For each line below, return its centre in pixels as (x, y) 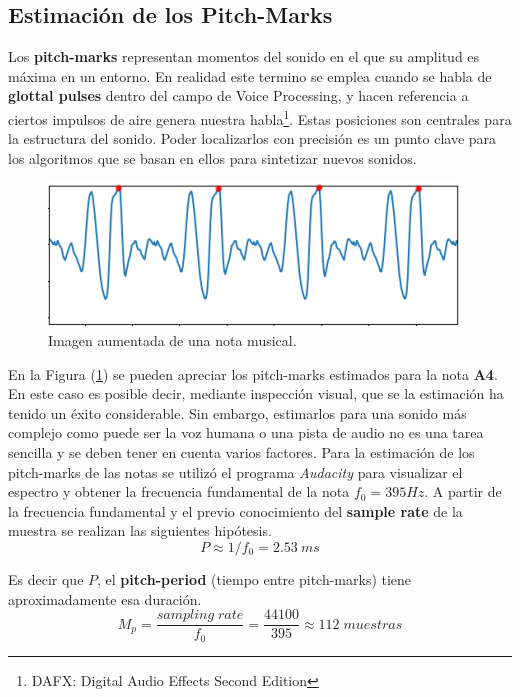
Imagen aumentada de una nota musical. (172, 340)
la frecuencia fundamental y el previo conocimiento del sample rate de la (235, 510)
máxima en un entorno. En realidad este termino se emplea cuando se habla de (250, 75)
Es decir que (46, 578)
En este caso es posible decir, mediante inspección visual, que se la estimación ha (256, 393)
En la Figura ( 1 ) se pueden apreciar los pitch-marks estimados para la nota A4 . (253, 373)
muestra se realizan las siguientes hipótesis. (140, 530)
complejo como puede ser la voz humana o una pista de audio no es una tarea (246, 432)
